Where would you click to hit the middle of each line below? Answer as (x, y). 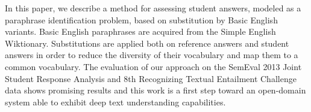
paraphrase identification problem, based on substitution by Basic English (141, 19)
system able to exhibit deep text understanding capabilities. (115, 102)
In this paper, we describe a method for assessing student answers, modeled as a (153, 8)
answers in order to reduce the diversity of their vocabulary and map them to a (152, 55)
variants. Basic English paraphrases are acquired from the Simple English (140, 31)
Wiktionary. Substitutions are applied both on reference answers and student (147, 43)
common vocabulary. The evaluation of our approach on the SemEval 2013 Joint (153, 66)
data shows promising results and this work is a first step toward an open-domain (155, 90)
